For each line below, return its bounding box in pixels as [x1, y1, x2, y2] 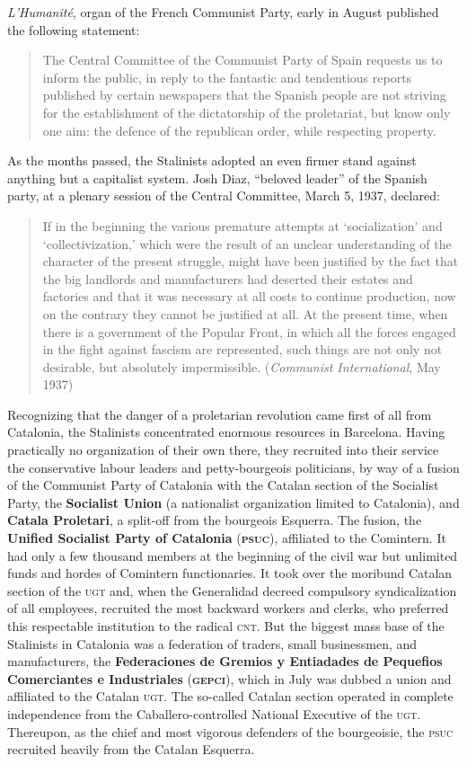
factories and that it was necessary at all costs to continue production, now [42, 287, 456, 306]
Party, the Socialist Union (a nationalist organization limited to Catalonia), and [7, 493, 460, 511]
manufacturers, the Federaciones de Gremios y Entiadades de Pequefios [7, 652, 443, 671]
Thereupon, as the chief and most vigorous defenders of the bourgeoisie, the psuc [7, 722, 454, 741]
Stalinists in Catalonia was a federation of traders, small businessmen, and [7, 634, 418, 653]
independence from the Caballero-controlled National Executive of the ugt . [7, 704, 421, 723]
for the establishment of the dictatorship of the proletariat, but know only [42, 102, 451, 121]
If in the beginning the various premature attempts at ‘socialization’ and [42, 216, 443, 235]
